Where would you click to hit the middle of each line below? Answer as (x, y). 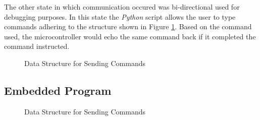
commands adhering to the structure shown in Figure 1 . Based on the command (128, 26)
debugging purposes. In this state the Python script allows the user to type (120, 16)
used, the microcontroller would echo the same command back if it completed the (130, 36)
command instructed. (37, 46)
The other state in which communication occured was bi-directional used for (122, 7)
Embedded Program (58, 90)
